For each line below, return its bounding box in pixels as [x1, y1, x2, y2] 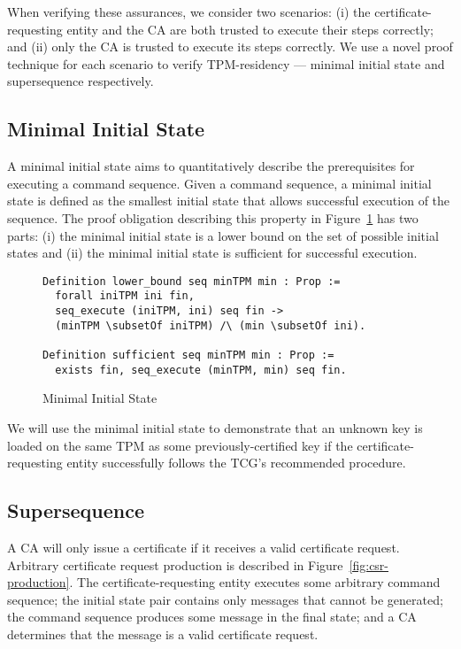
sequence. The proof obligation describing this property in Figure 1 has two [7, 208, 419, 227]
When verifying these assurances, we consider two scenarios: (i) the [7, 3, 371, 20]
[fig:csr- [349, 555, 389, 574]
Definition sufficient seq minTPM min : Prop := [42, 349, 334, 362]
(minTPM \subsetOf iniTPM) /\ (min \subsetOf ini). [55, 319, 366, 332]
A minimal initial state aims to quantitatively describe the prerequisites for [7, 157, 415, 175]
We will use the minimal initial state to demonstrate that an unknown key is [7, 418, 423, 437]
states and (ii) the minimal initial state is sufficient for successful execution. [7, 243, 418, 262]
